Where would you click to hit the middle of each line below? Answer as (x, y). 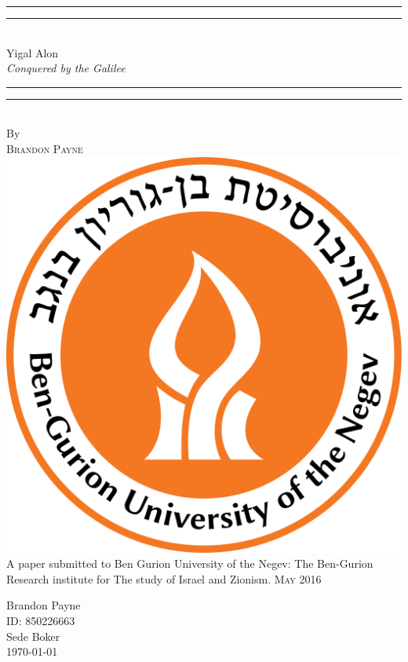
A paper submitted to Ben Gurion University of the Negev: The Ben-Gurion (190, 563)
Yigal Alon (33, 52)
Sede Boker (33, 636)
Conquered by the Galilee (66, 68)
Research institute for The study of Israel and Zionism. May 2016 (164, 578)
